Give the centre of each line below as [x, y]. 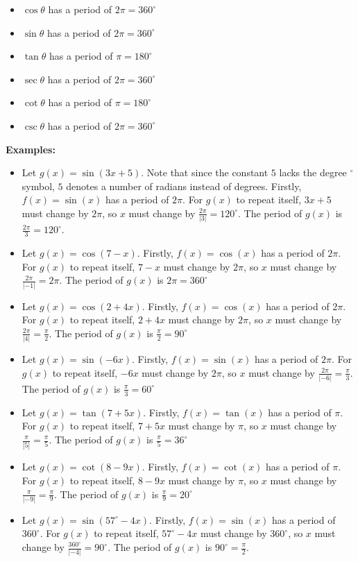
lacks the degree [313, 172]
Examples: [31, 149]
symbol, [38, 186]
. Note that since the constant [205, 172]
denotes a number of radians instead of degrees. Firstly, [184, 186]
